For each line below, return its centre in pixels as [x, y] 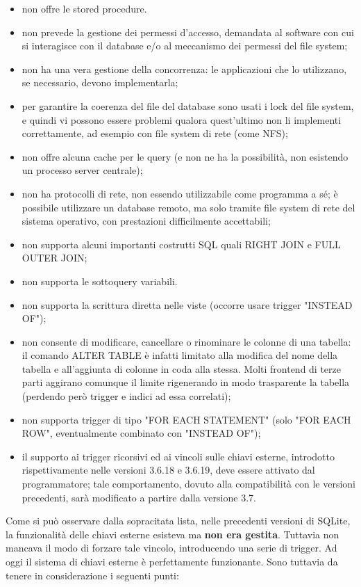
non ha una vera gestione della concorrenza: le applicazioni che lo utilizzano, [184, 69]
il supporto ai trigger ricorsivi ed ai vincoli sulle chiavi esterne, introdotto [178, 456]
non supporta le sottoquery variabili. [100, 281]
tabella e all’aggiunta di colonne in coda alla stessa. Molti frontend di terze [182, 368]
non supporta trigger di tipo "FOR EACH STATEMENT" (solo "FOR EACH [186, 419]
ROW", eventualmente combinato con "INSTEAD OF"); [141, 433]
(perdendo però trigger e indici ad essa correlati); [126, 396]
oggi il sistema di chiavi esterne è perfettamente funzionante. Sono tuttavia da [172, 561]
